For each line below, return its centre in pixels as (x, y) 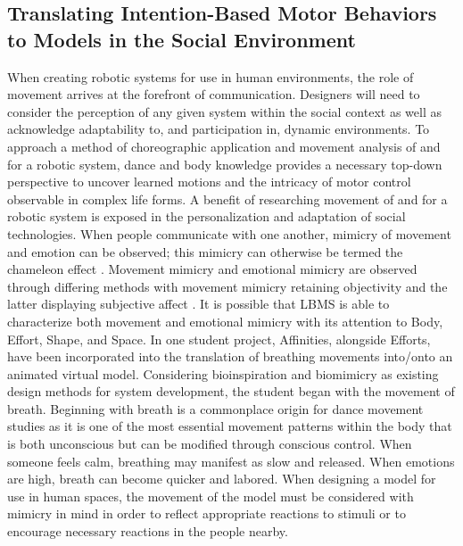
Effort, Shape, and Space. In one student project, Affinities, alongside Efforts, (219, 339)
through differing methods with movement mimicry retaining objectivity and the (227, 286)
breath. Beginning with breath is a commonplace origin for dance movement (215, 408)
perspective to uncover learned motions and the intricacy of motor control (209, 182)
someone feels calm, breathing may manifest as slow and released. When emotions (231, 461)
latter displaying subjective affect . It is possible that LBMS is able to (198, 304)
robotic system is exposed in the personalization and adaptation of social (207, 216)
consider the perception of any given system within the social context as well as (224, 111)
